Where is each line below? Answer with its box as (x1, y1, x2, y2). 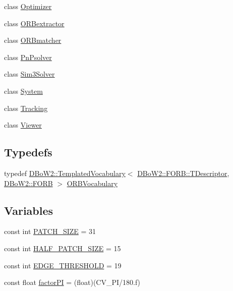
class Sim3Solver (4, 69, 55, 79)
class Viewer (4, 120, 42, 130)
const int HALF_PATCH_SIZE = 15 (4, 243, 121, 253)
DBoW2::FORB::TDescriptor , (137, 167, 229, 178)
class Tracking (4, 102, 48, 113)
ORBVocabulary (67, 178, 118, 188)
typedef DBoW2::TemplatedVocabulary (4, 167, 126, 178)
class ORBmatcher (4, 35, 62, 45)
